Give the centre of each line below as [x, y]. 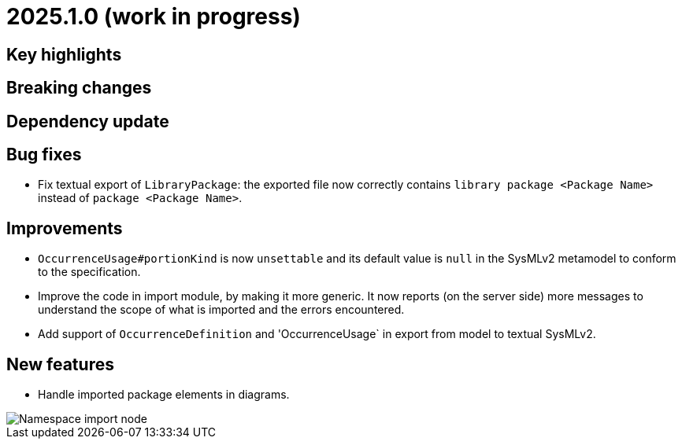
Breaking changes [79, 88]
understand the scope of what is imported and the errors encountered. [221, 310]
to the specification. [89, 272]
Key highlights [64, 54]
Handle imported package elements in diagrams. [164, 395]
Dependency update [88, 121]
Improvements [65, 228]
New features [60, 364]
